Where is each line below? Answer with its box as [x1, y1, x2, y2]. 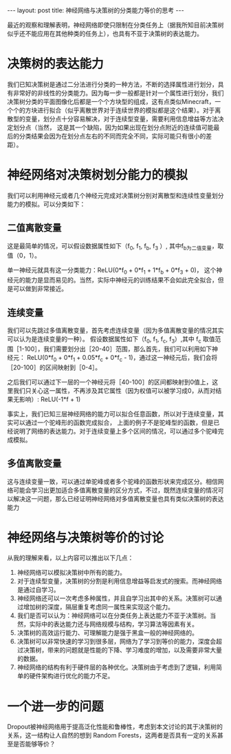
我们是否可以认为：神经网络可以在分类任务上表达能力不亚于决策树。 [16, 611, 210, 620]
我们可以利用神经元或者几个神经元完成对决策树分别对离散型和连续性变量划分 [7, 191, 224, 199]
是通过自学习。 [16, 586, 60, 594]
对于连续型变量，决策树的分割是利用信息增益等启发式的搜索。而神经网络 [16, 577, 222, 585]
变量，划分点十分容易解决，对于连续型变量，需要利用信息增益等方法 [25, 114, 218, 123]
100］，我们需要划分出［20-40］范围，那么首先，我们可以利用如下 [24, 345, 212, 353]
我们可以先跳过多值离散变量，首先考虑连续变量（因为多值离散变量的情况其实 [7, 326, 224, 335]
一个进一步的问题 [7, 698, 104, 714]
